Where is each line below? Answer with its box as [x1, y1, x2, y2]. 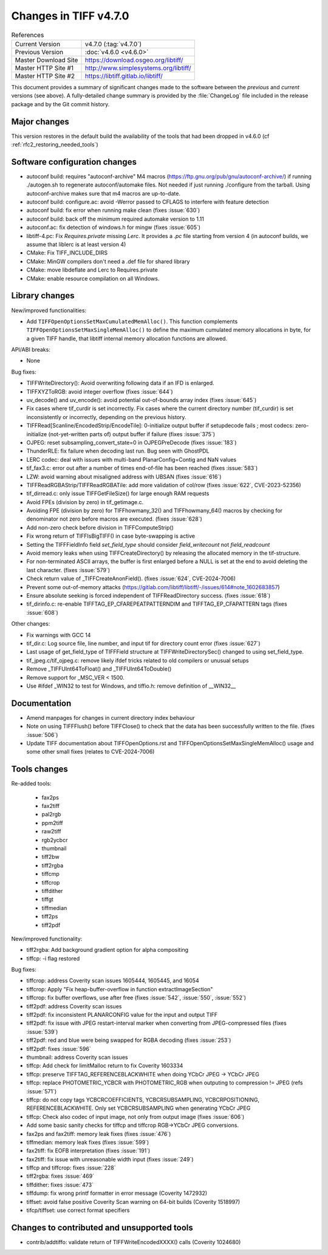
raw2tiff [41, 828, 61, 835]
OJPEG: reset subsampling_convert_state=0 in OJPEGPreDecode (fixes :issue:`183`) [26, 439, 237, 446]
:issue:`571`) [26, 1087, 57, 1095]
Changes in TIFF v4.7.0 [11, 9, 129, 22]
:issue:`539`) [26, 1028, 58, 1035]
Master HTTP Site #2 [15, 72, 75, 80]
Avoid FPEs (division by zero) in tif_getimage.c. [26, 498, 144, 505]
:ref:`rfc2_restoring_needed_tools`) [11, 141, 98, 148]
